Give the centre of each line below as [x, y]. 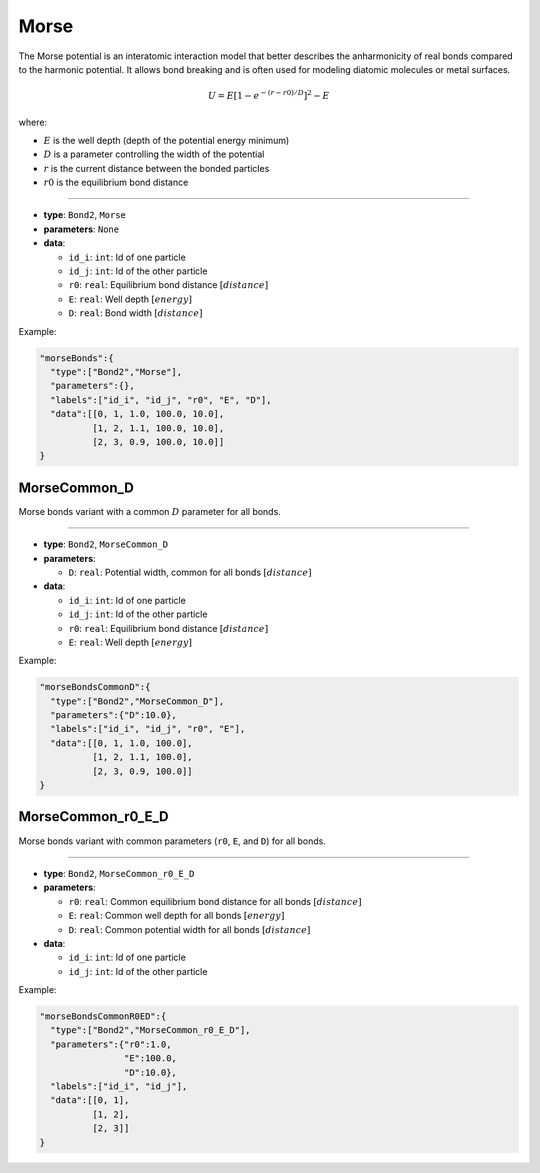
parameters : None [81, 229]
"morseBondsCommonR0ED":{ [103, 1016]
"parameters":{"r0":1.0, [111, 1044]
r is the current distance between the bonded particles [156, 168]
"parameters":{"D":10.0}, [113, 715]
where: [33, 122]
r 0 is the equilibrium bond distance [116, 182]
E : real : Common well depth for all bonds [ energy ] [176, 916]
